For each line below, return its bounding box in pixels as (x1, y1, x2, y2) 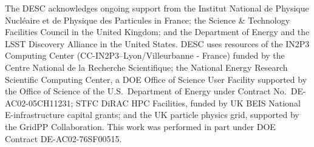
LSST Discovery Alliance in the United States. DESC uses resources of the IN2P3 (5, 37, 310, 50)
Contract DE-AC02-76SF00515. (5, 132, 122, 145)
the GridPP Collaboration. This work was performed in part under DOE (5, 120, 276, 132)
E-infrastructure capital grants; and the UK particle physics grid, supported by (5, 108, 299, 121)
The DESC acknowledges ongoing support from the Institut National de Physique (5, 2, 309, 14)
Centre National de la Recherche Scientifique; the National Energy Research (5, 60, 288, 73)
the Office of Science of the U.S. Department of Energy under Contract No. (5, 85, 287, 97)
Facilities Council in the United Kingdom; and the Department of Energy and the (5, 25, 310, 38)
